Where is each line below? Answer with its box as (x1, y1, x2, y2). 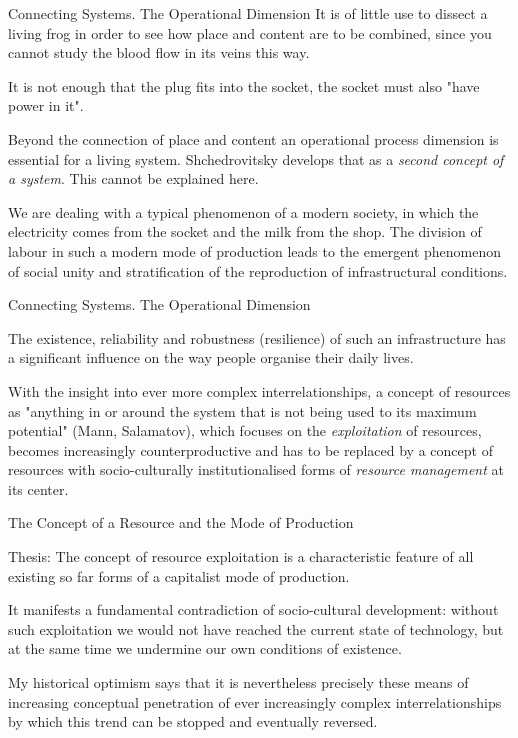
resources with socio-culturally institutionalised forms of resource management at (8, 459, 504, 480)
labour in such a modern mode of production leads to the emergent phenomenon (8, 240, 502, 261)
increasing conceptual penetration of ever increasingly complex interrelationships (8, 691, 502, 712)
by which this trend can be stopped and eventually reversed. (8, 711, 378, 732)
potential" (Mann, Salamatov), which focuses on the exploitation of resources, (8, 420, 482, 441)
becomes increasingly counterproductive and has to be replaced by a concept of (8, 439, 493, 460)
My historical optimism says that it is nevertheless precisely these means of (8, 672, 469, 693)
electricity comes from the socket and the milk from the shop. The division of (8, 221, 482, 242)
